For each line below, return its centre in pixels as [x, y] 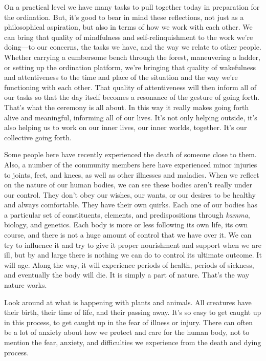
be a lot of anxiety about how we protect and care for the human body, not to [127, 332]
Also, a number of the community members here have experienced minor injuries [131, 164]
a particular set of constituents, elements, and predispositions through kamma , [127, 214]
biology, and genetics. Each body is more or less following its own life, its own [126, 225]
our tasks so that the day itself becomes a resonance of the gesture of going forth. [132, 97]
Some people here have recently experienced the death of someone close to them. [130, 154]
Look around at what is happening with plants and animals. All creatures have [128, 302]
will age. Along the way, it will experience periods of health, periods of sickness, [129, 264]
